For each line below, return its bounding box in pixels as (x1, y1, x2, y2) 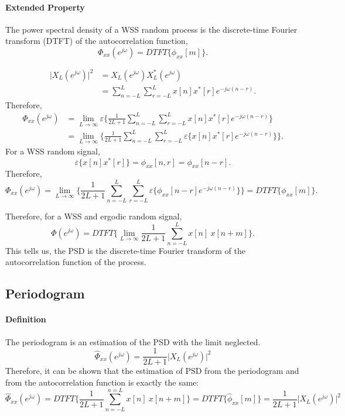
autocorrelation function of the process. (5, 256, 146, 268)
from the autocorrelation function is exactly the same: (5, 376, 199, 388)
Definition (5, 313, 46, 325)
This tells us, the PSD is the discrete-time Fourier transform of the (5, 244, 245, 256)
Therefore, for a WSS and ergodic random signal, (5, 210, 182, 222)
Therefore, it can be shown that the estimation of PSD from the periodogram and (5, 365, 299, 377)
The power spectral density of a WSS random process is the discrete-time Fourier (5, 23, 298, 35)
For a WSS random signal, (5, 145, 100, 157)
